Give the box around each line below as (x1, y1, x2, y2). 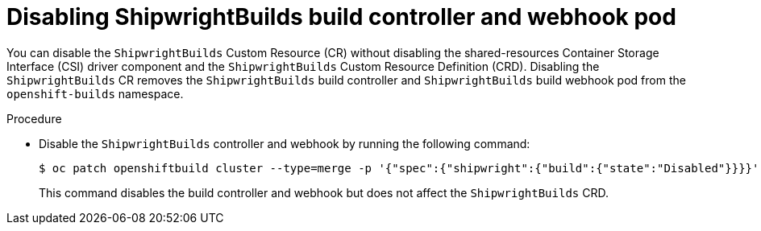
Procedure (6, 111, 62, 126)
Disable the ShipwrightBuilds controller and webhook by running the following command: (39, 136, 530, 151)
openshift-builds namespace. (6, 86, 184, 101)
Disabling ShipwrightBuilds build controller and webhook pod (6, 3, 676, 31)
